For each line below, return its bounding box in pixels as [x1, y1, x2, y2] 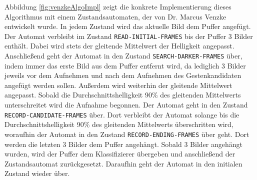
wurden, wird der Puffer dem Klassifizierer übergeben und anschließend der [4, 148, 235, 159]
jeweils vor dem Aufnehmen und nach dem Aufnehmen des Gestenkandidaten [4, 70, 241, 80]
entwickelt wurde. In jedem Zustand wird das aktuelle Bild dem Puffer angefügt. [4, 21, 251, 31]
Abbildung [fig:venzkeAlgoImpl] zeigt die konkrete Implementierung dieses [4, 1, 231, 11]
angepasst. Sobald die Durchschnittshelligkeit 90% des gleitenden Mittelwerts [4, 89, 241, 100]
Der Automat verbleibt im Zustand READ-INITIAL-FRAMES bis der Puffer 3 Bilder [4, 30, 253, 41]
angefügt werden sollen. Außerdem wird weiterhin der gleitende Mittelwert [4, 79, 232, 90]
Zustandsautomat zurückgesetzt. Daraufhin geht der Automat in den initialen [4, 158, 242, 168]
